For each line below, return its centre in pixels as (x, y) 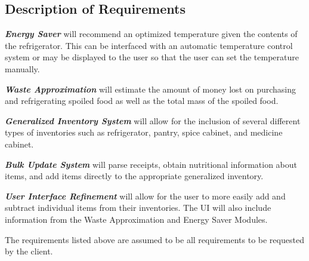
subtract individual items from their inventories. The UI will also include (138, 208)
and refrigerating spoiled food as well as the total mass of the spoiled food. (142, 101)
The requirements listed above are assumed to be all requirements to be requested (154, 239)
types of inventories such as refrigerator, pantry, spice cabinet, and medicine (144, 132)
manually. (22, 68)
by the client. (29, 251)
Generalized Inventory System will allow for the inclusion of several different (153, 120)
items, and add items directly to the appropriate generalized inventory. (134, 176)
